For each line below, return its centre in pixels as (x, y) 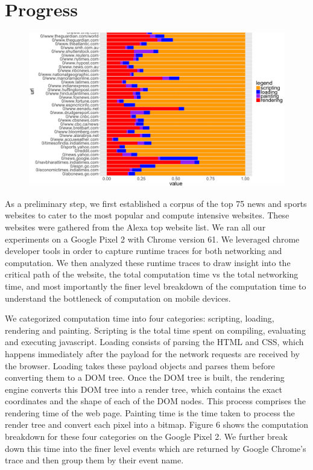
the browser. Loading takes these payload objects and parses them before (140, 365)
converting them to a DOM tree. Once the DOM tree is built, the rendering (145, 377)
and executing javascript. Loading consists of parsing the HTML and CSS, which (154, 342)
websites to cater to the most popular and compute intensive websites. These (147, 215)
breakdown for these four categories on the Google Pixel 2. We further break (146, 437)
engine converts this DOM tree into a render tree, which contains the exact (144, 389)
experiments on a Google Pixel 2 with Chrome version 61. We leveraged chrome (152, 239)
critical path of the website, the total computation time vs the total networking (152, 274)
